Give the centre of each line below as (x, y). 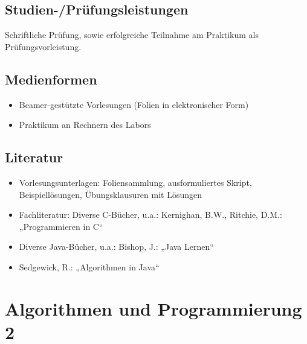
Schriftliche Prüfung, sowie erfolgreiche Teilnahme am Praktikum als (132, 35)
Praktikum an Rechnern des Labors (85, 125)
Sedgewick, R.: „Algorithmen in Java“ (89, 266)
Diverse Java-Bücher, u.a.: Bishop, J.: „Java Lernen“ (116, 247)
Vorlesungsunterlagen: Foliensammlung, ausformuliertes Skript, (135, 182)
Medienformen (51, 79)
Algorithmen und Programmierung (153, 308)
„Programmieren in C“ (61, 226)
